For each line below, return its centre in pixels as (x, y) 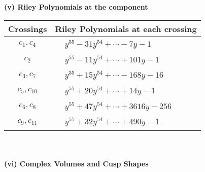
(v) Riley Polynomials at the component (76, 7)
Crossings (28, 28)
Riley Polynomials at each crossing (126, 28)
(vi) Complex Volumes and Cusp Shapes (76, 163)
